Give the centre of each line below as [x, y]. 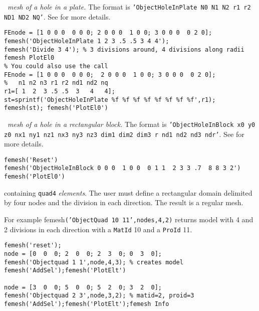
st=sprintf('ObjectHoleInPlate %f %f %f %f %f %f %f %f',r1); [110, 100]
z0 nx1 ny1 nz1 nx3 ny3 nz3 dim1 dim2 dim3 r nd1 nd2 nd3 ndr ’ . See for [124, 134]
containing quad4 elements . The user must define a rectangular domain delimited [128, 192]
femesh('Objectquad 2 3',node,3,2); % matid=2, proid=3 [99, 296]
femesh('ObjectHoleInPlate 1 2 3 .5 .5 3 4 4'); [87, 41]
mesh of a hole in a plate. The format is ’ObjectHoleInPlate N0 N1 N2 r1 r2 [129, 7]
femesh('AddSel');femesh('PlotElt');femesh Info [87, 304]
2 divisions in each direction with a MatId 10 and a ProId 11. [98, 229]
